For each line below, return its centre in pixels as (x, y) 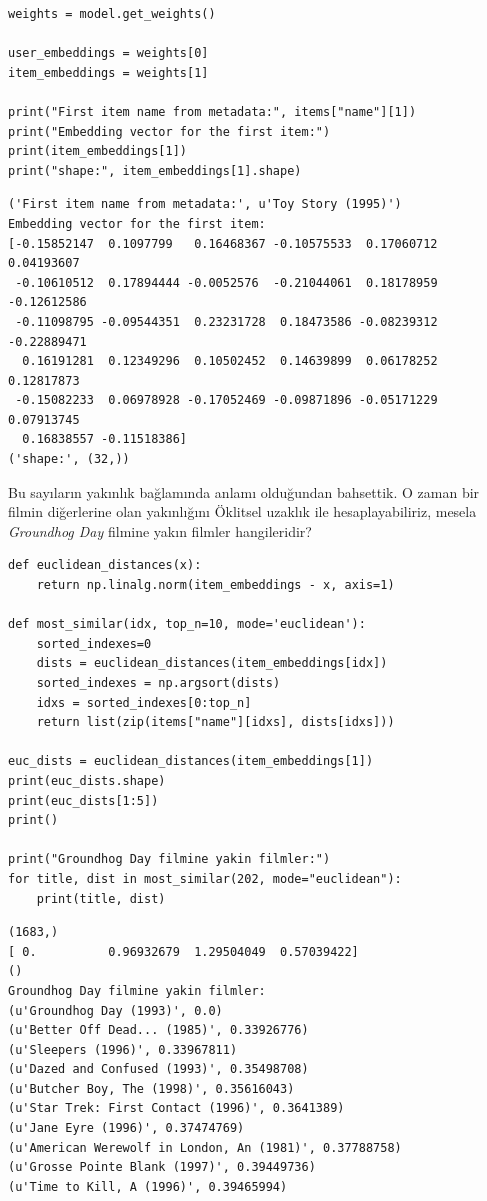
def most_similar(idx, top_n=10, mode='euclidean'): (187, 624)
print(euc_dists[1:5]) (83, 800)
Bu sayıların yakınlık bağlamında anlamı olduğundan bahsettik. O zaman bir (244, 491)
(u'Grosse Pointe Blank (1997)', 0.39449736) (162, 1167)
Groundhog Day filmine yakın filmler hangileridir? (160, 530)
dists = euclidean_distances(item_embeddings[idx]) (212, 663)
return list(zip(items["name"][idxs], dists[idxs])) (215, 722)
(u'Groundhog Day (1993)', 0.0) (115, 1010)
